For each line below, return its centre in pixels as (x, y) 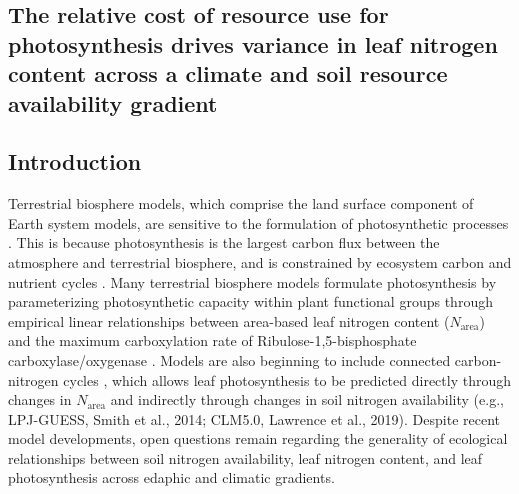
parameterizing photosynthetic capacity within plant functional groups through (250, 301)
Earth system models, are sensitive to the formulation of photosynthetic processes (258, 222)
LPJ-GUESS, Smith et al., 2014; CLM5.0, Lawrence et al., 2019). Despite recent (254, 418)
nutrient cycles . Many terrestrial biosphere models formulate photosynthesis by (252, 281)
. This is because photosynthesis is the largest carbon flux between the (224, 242)
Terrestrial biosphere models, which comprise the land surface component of (241, 203)
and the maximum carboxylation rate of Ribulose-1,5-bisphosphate (212, 340)
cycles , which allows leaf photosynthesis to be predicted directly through (287, 379)
